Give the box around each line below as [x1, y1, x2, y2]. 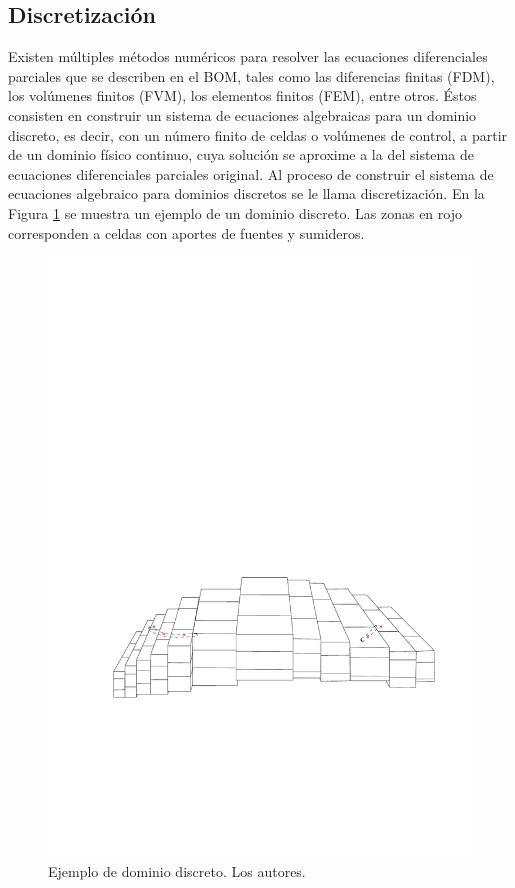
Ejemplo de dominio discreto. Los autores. [48, 860, 306, 881]
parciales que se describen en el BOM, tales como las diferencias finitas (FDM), [8, 65, 495, 86]
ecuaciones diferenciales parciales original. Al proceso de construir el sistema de [8, 163, 494, 184]
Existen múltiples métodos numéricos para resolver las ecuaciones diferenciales [8, 46, 488, 67]
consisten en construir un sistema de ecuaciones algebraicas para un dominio [8, 104, 477, 125]
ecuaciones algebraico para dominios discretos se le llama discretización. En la [8, 183, 485, 204]
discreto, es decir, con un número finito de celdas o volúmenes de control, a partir [8, 124, 508, 145]
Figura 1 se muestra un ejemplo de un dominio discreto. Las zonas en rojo [8, 202, 462, 223]
